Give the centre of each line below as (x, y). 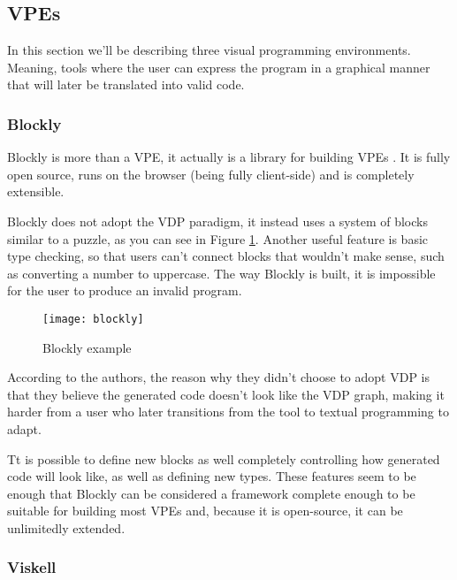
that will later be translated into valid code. (126, 84)
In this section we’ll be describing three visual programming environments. (209, 50)
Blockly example (87, 347)
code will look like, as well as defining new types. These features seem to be (212, 476)
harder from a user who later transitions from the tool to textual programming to (228, 412)
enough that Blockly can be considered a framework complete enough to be (211, 493)
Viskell (32, 567)
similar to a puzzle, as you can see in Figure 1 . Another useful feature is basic (218, 238)
